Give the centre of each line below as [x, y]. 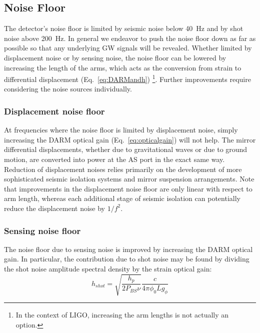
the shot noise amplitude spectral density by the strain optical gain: [108, 268]
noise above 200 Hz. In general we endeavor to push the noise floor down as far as [130, 38]
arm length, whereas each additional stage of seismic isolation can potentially [122, 198]
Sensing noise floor [42, 230]
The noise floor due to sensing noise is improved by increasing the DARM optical [128, 249]
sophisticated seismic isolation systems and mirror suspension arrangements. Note [129, 179]
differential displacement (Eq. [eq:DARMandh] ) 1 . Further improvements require [127, 78]
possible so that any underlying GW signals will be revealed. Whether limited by [128, 48]
